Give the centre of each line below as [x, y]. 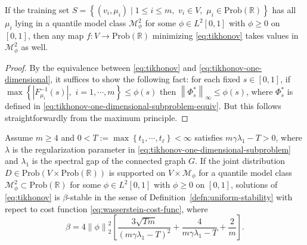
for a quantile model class [245, 173]
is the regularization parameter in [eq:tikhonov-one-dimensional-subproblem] [151, 149]
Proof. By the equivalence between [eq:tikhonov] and [101, 67]
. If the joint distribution [240, 161]
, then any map [56, 35]
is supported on [137, 173]
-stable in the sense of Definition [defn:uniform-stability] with [180, 196]
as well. [35, 47]
